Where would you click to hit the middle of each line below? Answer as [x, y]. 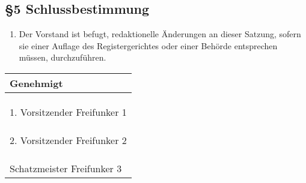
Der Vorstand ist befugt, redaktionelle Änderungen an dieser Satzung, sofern [160, 34]
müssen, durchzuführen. [63, 57]
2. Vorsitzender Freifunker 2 [68, 140]
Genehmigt [36, 83]
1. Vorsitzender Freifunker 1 [68, 112]
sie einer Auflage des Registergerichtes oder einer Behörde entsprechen [148, 45]
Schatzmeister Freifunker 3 [66, 168]
